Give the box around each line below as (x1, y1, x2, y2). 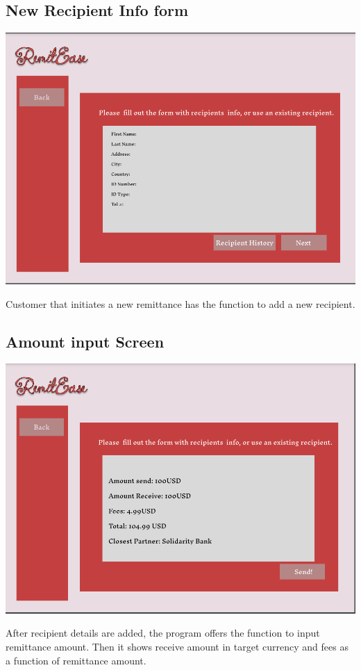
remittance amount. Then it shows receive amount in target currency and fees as (6, 639, 349, 654)
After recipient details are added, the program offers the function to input (6, 626, 320, 640)
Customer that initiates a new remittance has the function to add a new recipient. (6, 296, 355, 311)
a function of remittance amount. (6, 653, 146, 667)
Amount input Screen (6, 330, 165, 352)
